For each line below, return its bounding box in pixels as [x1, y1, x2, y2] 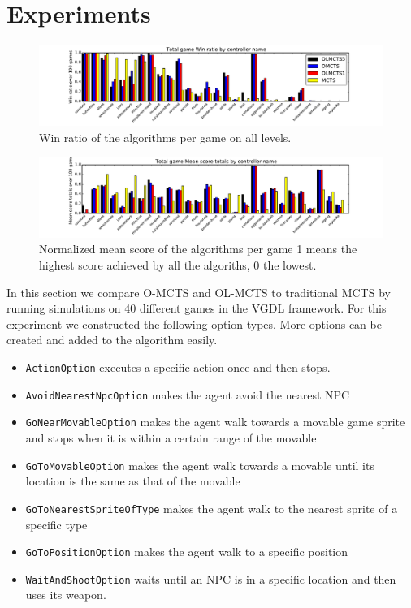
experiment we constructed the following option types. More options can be [6, 315, 382, 332]
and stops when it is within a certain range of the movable [25, 429, 317, 446]
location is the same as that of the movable [25, 472, 240, 489]
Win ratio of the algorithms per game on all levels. [39, 128, 292, 145]
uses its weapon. [25, 586, 106, 603]
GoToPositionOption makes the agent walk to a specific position [25, 543, 348, 560]
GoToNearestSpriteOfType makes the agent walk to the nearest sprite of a [25, 499, 398, 516]
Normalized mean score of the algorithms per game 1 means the [39, 240, 357, 257]
